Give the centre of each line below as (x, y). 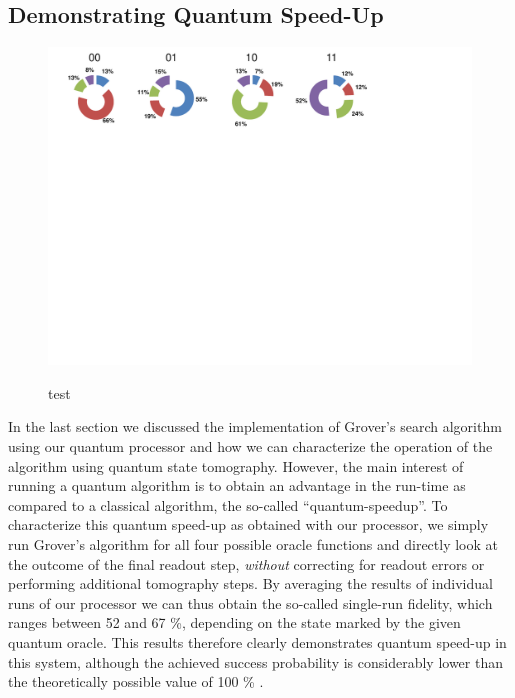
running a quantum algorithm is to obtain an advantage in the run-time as (237, 485)
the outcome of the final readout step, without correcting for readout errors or (246, 563)
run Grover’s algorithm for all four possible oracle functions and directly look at (253, 543)
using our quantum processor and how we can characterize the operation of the (250, 445)
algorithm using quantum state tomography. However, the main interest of (236, 465)
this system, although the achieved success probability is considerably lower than (255, 661)
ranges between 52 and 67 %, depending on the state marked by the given (234, 622)
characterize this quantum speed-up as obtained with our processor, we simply (248, 524)
